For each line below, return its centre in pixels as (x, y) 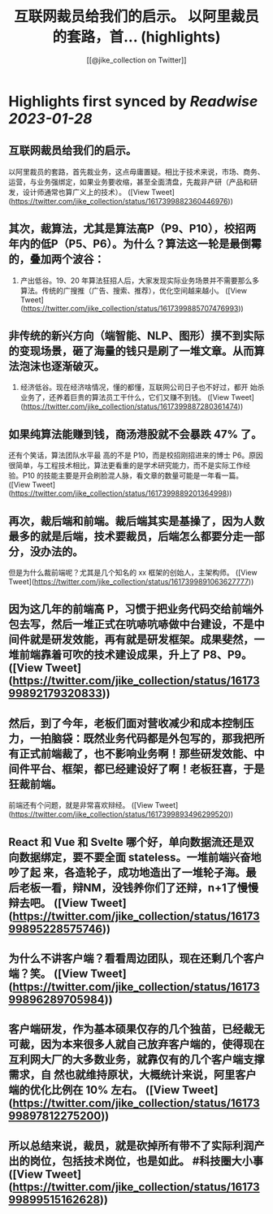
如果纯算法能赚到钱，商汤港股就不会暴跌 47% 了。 (135, 434)
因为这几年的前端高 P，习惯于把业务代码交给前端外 (136, 609)
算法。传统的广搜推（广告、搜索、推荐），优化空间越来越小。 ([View (134, 290)
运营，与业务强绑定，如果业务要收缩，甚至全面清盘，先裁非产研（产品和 (129, 182)
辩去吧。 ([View (48, 903)
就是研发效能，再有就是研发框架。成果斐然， (142, 640)
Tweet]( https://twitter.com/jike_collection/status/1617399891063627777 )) (131, 581)
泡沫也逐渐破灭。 (62, 366)
